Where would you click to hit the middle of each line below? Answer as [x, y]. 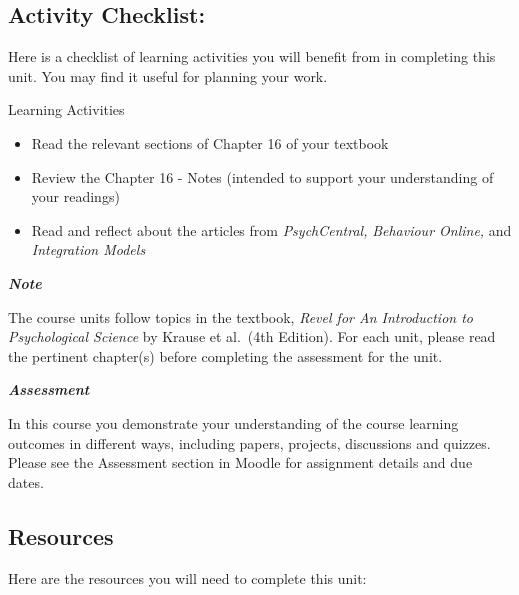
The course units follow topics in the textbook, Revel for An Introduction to [240, 316]
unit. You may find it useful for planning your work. [168, 75]
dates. [26, 481]
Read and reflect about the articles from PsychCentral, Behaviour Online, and [271, 229]
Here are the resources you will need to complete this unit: [187, 577]
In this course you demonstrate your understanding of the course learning [233, 422]
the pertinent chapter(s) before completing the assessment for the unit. [225, 355]
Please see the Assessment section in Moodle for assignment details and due [240, 462]
